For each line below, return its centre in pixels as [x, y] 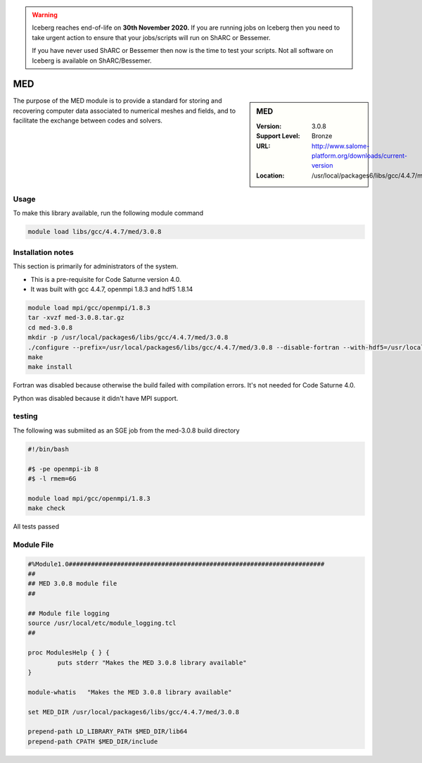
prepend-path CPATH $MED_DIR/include [93, 741]
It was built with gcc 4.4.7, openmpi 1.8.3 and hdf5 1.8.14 [112, 289]
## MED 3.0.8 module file [72, 584]
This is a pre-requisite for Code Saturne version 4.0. [106, 279]
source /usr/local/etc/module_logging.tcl [102, 623]
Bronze [322, 136]
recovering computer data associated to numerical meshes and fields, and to [124, 111]
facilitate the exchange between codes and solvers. [88, 120]
